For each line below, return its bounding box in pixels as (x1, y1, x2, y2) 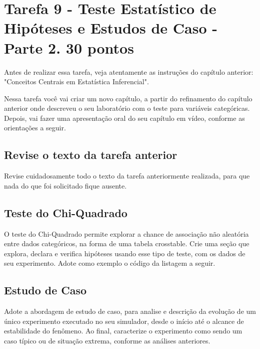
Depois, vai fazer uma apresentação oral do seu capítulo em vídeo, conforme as (4, 112, 245, 123)
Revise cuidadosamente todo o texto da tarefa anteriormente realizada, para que (4, 170, 250, 181)
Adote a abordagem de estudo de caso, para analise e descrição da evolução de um (4, 306, 256, 316)
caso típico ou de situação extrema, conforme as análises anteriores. (4, 335, 210, 346)
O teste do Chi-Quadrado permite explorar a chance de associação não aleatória (4, 228, 249, 239)
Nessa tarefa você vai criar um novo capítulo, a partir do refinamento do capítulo (4, 93, 252, 103)
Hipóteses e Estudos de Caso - (4, 18, 217, 38)
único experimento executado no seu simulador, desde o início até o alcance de (4, 315, 244, 326)
